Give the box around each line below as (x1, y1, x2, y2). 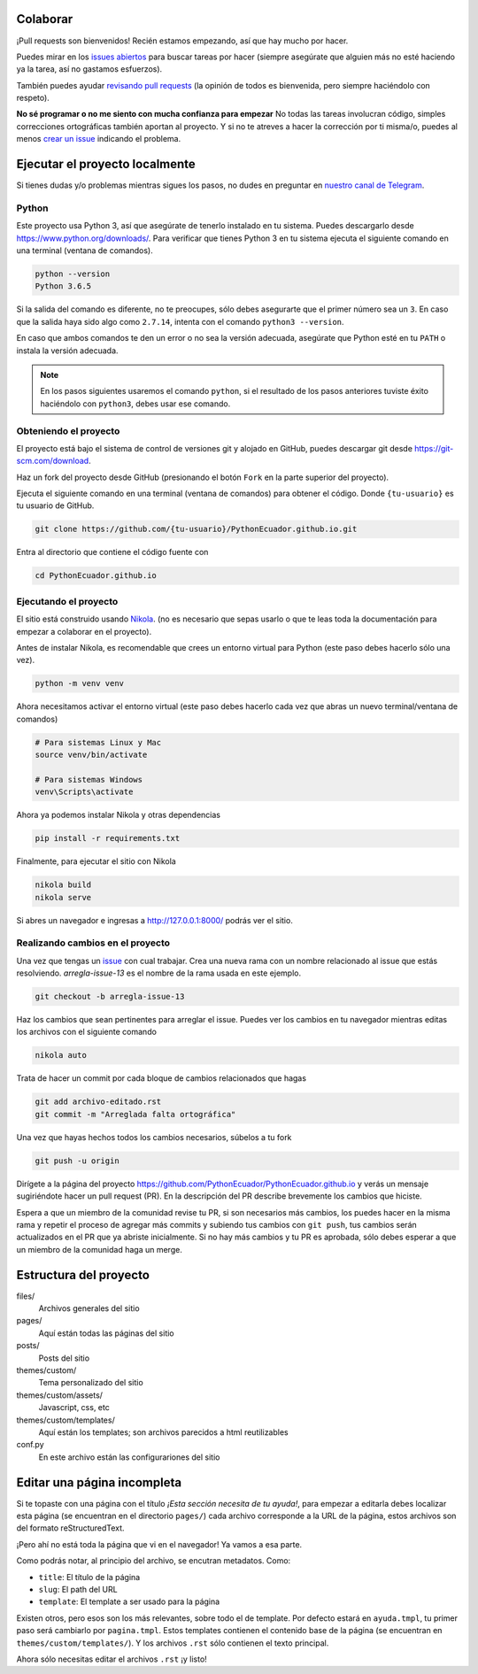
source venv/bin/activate (35, 750, 148, 760)
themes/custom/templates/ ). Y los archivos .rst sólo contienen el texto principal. (16, 1638, 329, 1648)
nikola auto (35, 1050, 88, 1061)
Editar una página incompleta (16, 1475, 181, 1490)
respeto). (16, 93, 50, 104)
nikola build (35, 880, 92, 890)
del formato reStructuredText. (16, 1523, 125, 1533)
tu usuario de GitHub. (16, 500, 95, 511)
